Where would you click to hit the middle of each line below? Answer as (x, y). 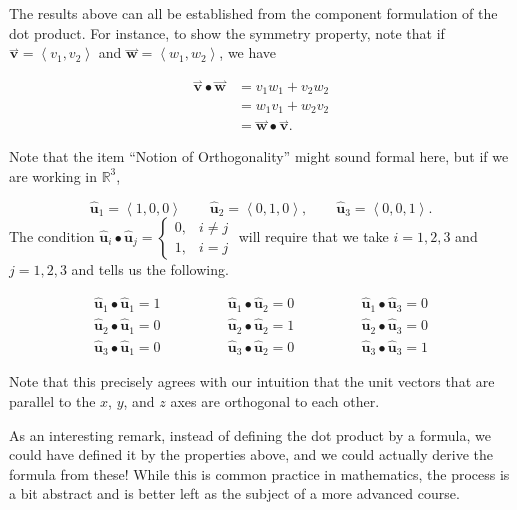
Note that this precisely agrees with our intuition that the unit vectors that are (252, 381)
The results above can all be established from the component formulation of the (253, 13)
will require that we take (313, 235)
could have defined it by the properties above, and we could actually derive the (251, 454)
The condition (52, 235)
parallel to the (52, 400)
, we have (248, 52)
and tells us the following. (150, 268)
